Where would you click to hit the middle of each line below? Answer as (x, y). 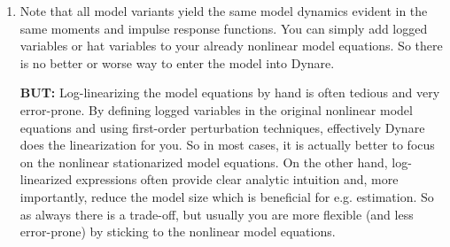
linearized (46, 179)
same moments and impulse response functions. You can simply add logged (224, 28)
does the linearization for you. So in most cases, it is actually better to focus (227, 145)
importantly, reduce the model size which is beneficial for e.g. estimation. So (227, 196)
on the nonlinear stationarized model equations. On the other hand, (204, 162)
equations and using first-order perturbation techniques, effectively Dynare (222, 127)
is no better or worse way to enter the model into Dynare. (177, 62)
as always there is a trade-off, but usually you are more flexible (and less (217, 214)
